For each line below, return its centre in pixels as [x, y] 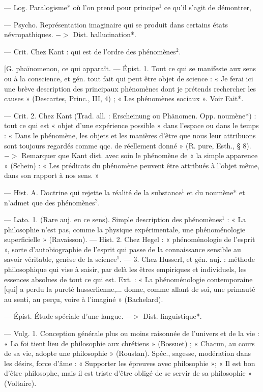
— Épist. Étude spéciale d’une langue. [64, 316]
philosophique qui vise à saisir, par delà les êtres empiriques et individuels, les [125, 269]
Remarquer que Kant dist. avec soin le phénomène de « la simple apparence [140, 155]
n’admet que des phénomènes [50, 202]
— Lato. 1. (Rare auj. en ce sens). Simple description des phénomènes [113, 219]
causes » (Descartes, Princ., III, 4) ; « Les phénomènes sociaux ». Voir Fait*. [124, 98]
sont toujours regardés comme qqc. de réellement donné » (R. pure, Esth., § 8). [128, 145]
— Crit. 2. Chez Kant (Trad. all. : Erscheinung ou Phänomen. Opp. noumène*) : [130, 115]
